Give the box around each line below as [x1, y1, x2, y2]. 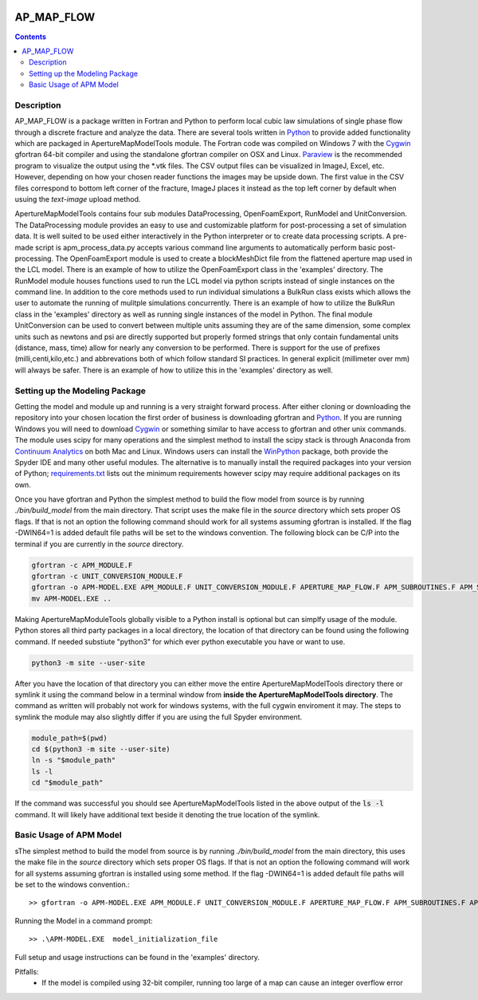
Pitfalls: [14, 967, 39, 976]
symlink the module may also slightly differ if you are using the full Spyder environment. [14, 712, 303, 722]
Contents [14, 32, 47, 41]
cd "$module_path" [31, 778, 104, 787]
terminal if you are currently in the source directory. [14, 539, 184, 549]
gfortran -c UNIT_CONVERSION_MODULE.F [31, 572, 183, 581]
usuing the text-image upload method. [14, 194, 141, 203]
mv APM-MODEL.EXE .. [31, 594, 112, 603]
